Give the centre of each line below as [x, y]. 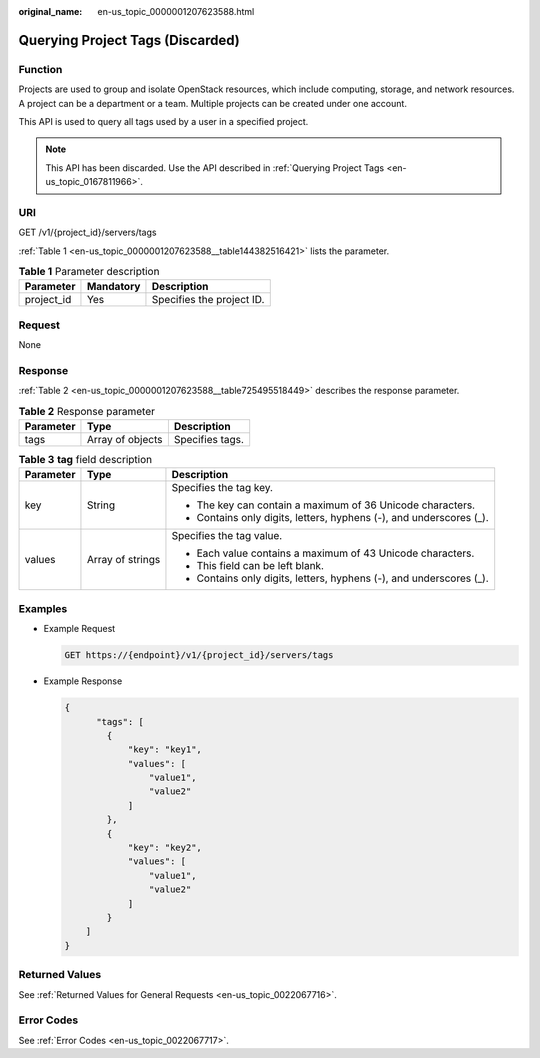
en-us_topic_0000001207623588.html [176, 11]
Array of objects [124, 440]
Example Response [83, 681]
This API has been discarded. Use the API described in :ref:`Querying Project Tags [215, 167]
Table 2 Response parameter [86, 411]
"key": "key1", [164, 749]
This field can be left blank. [260, 566]
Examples [43, 608]
